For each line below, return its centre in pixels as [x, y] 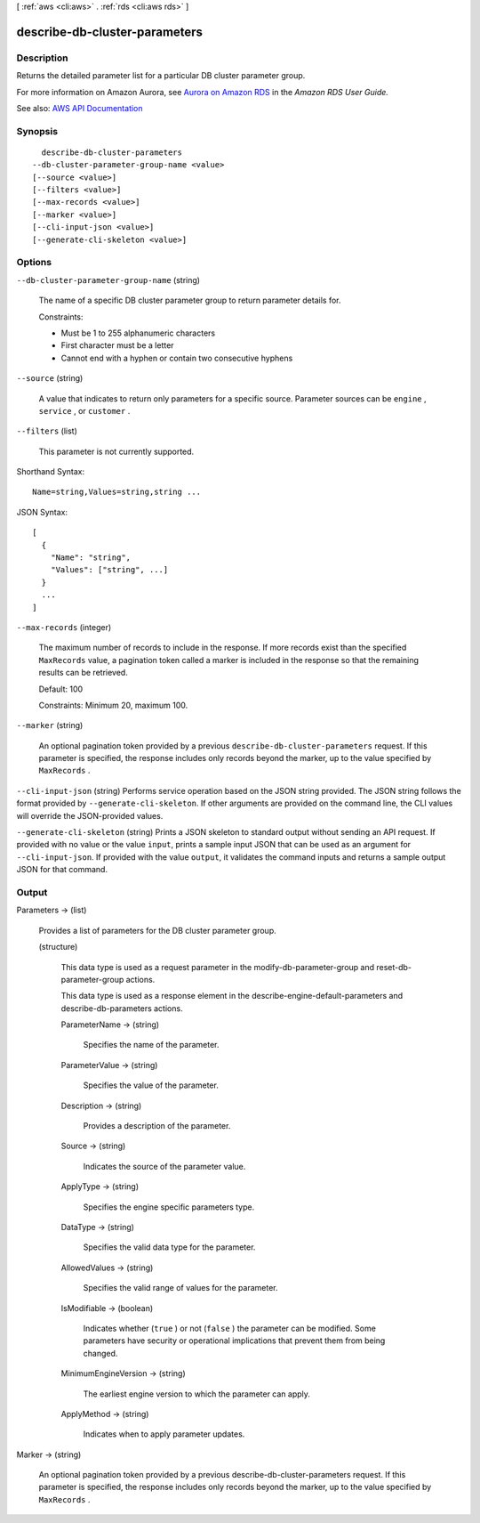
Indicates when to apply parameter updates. [164, 1434]
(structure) [58, 947]
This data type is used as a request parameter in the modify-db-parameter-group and [218, 967]
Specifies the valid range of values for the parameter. [180, 1288]
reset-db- [394, 967]
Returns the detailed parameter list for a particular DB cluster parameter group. [161, 76]
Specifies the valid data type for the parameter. [169, 1247]
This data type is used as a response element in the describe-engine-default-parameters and [232, 996]
